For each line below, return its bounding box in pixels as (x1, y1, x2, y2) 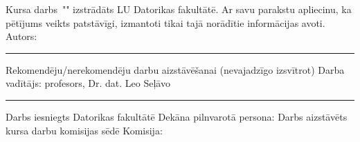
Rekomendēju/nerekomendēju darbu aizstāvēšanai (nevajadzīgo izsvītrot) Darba (6, 62, 345, 77)
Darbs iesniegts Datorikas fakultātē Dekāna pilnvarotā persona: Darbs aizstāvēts (6, 109, 348, 123)
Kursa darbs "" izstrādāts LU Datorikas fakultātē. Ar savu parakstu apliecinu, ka (6, 2, 352, 16)
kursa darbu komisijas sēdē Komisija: (6, 123, 163, 137)
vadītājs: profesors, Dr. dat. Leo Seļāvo (6, 76, 170, 90)
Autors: (6, 29, 37, 43)
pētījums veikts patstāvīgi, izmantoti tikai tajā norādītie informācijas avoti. (6, 15, 325, 30)
